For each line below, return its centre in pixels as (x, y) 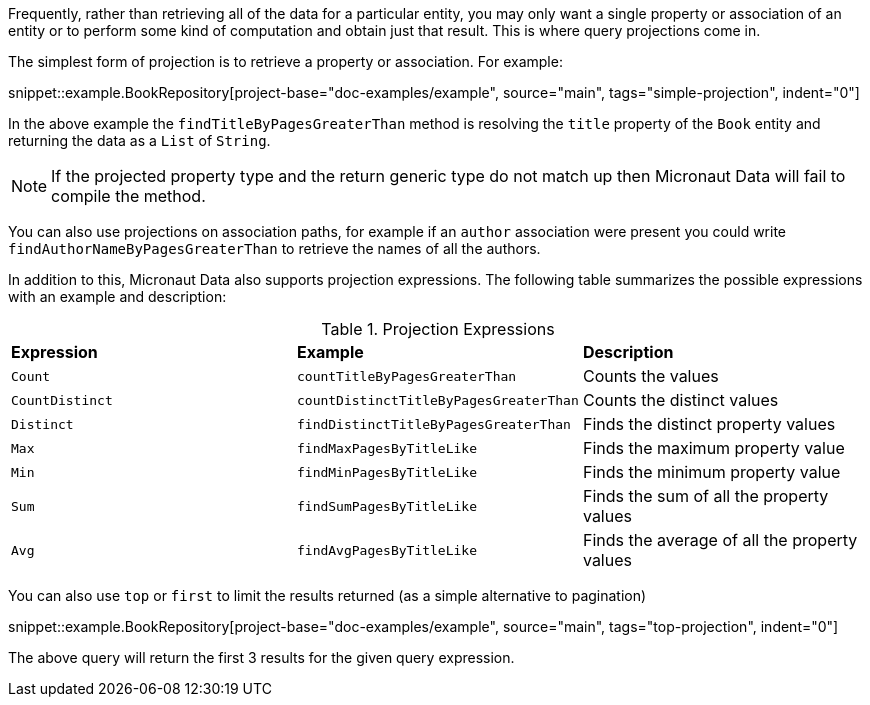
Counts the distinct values (680, 400)
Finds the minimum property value (711, 472)
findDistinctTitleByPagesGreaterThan (433, 424)
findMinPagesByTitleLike (386, 472)
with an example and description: (117, 296)
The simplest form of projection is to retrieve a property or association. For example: (285, 61)
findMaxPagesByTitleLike (386, 448)
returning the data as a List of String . (139, 140)
